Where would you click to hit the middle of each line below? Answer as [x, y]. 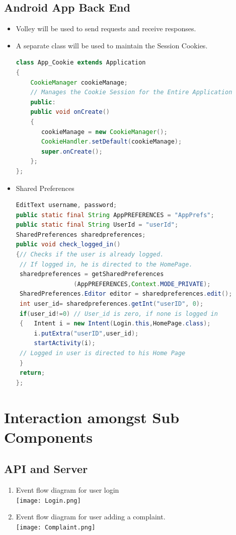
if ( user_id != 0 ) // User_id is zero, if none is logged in [119, 314]
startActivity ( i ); [65, 343]
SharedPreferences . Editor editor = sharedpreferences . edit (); [126, 294]
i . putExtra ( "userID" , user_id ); [86, 333]
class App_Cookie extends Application [81, 63]
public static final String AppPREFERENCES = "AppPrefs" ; [115, 215]
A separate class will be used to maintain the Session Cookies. [112, 45]
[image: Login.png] [48, 500]
